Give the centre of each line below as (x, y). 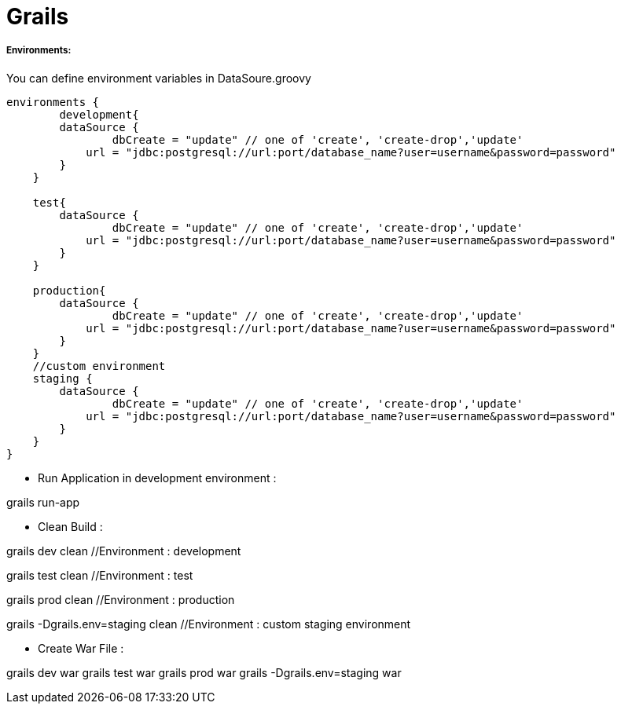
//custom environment (99, 366)
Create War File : (81, 648)
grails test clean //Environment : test (100, 575)
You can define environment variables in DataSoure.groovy (159, 78)
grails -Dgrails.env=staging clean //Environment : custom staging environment (209, 624)
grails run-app (43, 502)
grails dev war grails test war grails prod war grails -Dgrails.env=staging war (204, 672)
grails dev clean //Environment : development (124, 551)
